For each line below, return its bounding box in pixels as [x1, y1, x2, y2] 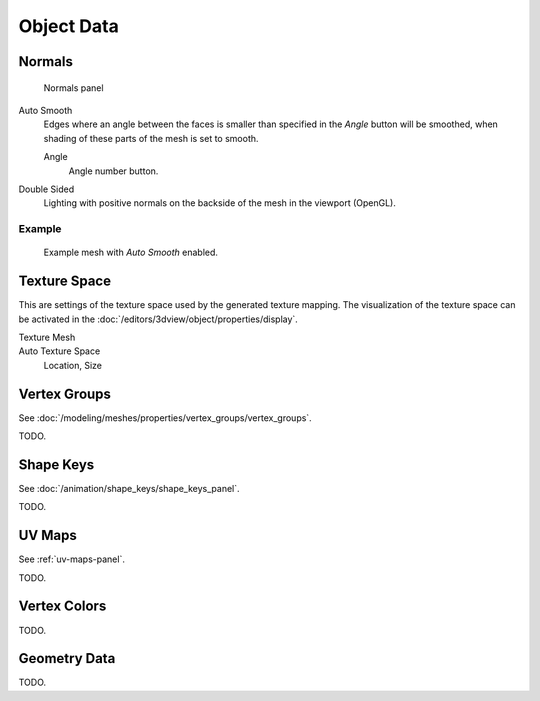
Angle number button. [68, 165, 159, 177]
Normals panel [43, 81, 104, 94]
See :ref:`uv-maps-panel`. [18, 553, 125, 565]
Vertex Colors [18, 598, 107, 615]
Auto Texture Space [18, 345, 101, 357]
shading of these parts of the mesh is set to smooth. [43, 132, 259, 144]
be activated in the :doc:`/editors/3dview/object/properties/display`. [18, 313, 299, 325]
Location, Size [43, 359, 102, 371]
